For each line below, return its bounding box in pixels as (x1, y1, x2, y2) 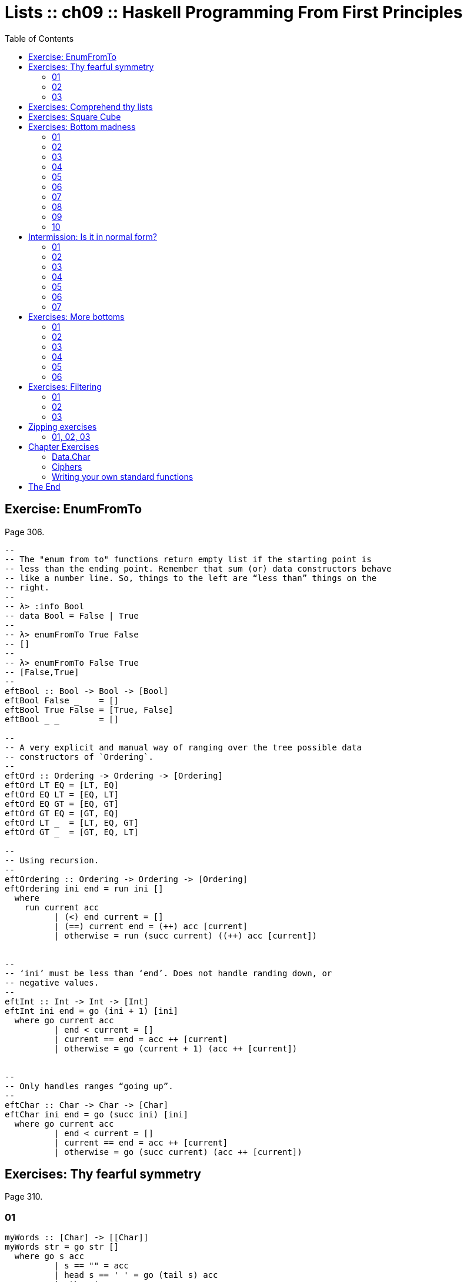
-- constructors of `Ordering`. (5, 752, 154, 762)
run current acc (24, 902, 99, 912)
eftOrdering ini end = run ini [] (5, 883, 164, 893)
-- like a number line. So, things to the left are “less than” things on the (5, 573, 377, 583)
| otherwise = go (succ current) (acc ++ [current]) (54, 1147, 302, 1157)
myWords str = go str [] (5, 1242, 119, 1252)
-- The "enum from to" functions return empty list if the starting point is (5, 554, 372, 564)
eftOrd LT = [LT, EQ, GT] (5, 817, 139, 827)
